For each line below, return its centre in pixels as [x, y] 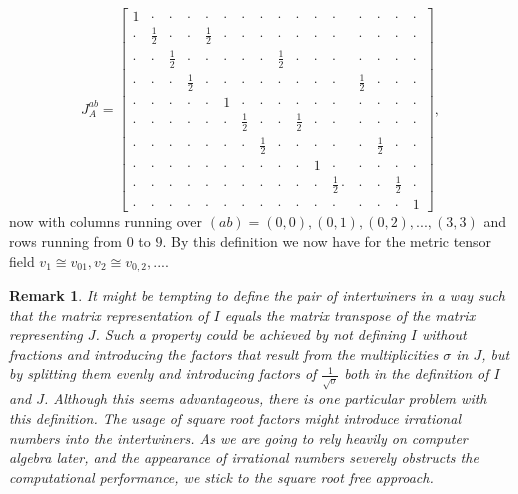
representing [46, 334]
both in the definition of [416, 373]
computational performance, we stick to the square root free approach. [221, 476]
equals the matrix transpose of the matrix [350, 314]
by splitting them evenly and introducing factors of [163, 373]
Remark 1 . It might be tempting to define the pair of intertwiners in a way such [257, 295]
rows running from [65, 240]
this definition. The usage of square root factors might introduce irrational [235, 417]
